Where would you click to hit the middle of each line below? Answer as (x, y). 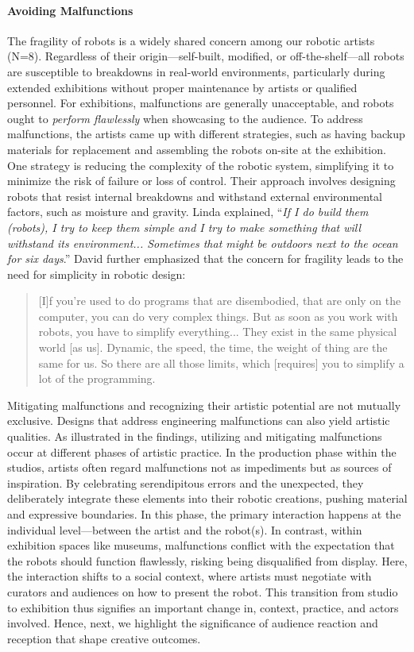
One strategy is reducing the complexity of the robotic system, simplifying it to (201, 165)
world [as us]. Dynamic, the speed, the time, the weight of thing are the (213, 347)
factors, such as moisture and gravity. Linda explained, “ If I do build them (188, 212)
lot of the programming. (97, 378)
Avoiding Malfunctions (70, 10)
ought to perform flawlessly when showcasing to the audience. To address (185, 118)
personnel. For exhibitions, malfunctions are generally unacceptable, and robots (201, 103)
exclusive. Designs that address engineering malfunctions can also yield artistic (199, 421)
